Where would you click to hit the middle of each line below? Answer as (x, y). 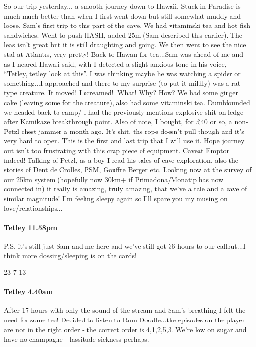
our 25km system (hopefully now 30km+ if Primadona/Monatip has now (114, 179)
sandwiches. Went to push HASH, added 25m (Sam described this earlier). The (123, 35)
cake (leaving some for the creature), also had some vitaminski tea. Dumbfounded (127, 102)
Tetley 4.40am (28, 291)
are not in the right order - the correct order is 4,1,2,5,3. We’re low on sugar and (125, 329)
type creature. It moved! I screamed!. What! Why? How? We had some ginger (121, 93)
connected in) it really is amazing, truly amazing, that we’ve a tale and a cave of (126, 189)
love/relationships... (33, 208)
